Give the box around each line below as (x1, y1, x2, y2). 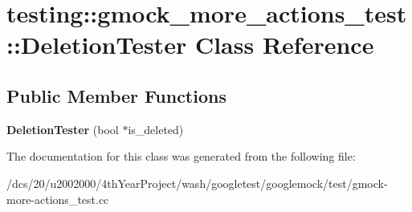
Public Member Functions (6, 83, 226, 108)
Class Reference (194, 28, 374, 61)
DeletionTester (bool (6, 120, 119, 137)
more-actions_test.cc (6, 190, 109, 207)
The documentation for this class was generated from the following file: (6, 148, 356, 165)
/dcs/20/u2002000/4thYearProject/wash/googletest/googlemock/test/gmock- (6, 174, 388, 191)
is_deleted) (128, 120, 184, 137)
